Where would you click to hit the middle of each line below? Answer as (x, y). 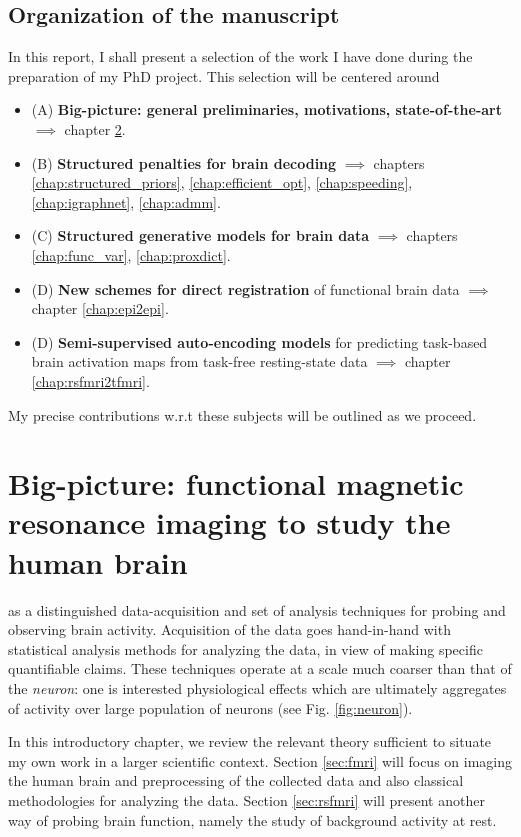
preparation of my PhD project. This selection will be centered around (224, 75)
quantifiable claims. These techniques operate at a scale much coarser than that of (260, 668)
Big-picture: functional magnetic (236, 483)
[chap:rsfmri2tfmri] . (90, 380)
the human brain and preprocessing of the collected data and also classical (236, 780)
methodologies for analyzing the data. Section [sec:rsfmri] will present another (246, 799)
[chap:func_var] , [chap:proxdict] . (131, 254)
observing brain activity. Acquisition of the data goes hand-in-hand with (229, 629)
